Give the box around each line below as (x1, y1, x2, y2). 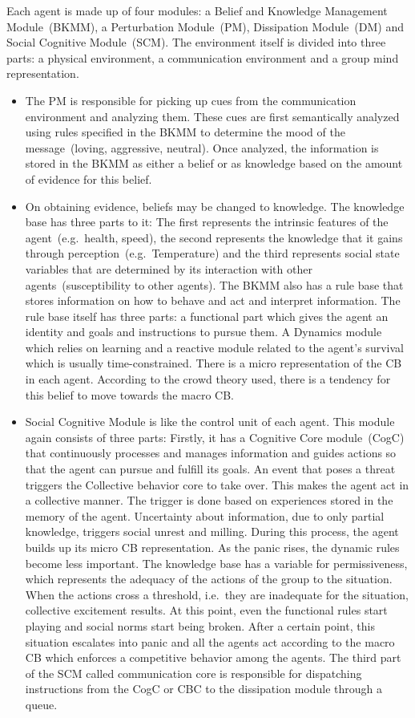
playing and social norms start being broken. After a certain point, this (25, 617, 375, 634)
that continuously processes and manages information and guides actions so (25, 444, 397, 461)
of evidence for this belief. (25, 170, 152, 187)
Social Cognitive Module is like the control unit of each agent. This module (25, 413, 395, 430)
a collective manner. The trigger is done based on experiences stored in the (25, 492, 393, 509)
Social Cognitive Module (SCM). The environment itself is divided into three (6, 34, 386, 51)
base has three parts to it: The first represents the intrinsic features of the (25, 213, 389, 230)
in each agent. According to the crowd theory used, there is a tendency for (25, 371, 391, 387)
